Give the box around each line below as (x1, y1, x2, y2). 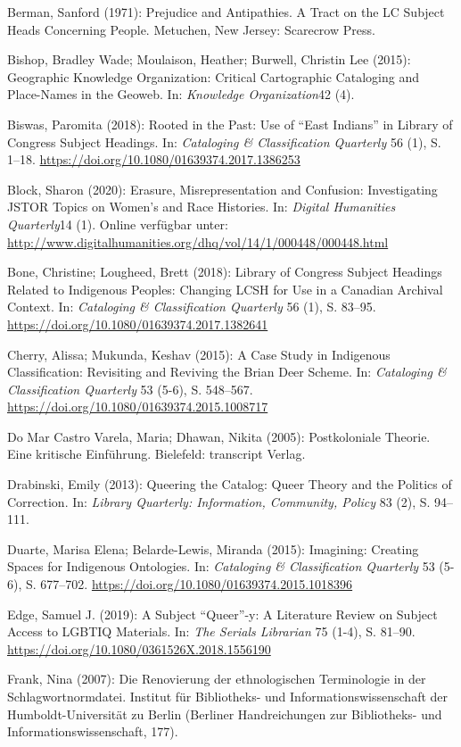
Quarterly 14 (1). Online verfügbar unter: (7, 214, 228, 233)
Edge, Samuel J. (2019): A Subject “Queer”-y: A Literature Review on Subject (7, 604, 438, 623)
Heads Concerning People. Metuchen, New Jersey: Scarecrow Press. (7, 20, 375, 38)
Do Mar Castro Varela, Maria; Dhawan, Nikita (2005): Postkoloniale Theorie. (7, 427, 431, 445)
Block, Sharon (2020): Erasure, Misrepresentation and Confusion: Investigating (7, 179, 438, 198)
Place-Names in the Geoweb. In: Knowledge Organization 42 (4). (7, 85, 355, 104)
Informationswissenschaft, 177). (7, 722, 178, 741)
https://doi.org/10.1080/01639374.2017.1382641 (7, 314, 268, 333)
